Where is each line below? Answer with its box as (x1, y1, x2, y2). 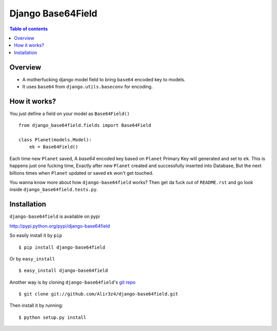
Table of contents (9, 26, 48, 32)
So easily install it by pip (9, 232, 63, 238)
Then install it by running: (9, 302, 64, 308)
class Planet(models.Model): (18, 137, 92, 143)
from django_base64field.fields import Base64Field (18, 122, 151, 128)
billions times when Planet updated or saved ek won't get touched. (9, 170, 154, 176)
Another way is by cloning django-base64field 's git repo (9, 279, 136, 285)
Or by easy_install (9, 255, 55, 262)
